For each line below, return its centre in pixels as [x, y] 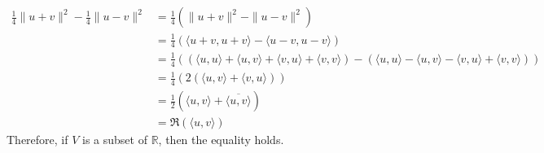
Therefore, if [37, 140]
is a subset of [115, 140]
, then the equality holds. [221, 140]
